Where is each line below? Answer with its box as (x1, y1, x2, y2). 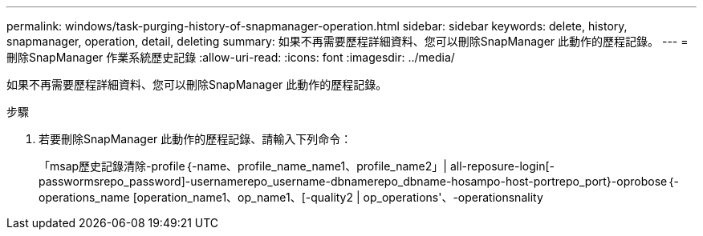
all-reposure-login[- (449, 159, 555, 173)
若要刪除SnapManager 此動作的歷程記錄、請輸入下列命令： (39, 132, 352, 146)
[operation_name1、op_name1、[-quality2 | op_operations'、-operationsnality (132, 190, 543, 204)
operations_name (39, 190, 130, 204)
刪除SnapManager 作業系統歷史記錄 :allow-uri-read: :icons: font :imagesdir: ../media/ (6, 50, 455, 64)
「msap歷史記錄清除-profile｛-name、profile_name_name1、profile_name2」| (39, 159, 447, 173)
